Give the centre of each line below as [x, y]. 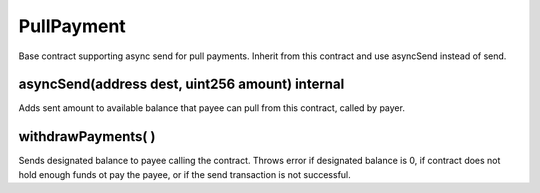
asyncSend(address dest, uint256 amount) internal [181, 84]
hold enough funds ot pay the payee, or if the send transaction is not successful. [185, 174]
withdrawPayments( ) [87, 136]
